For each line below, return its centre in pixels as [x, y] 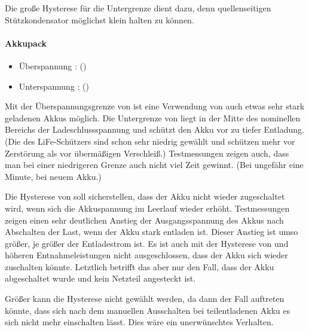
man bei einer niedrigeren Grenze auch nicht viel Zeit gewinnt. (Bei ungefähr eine [154, 165]
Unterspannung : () [54, 86]
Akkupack [26, 43]
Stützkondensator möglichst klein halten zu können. [100, 19]
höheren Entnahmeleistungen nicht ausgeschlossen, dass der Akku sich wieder [146, 255]
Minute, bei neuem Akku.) [53, 176]
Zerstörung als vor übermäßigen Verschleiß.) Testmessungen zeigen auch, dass [147, 153]
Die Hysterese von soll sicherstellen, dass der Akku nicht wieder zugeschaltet [145, 196]
